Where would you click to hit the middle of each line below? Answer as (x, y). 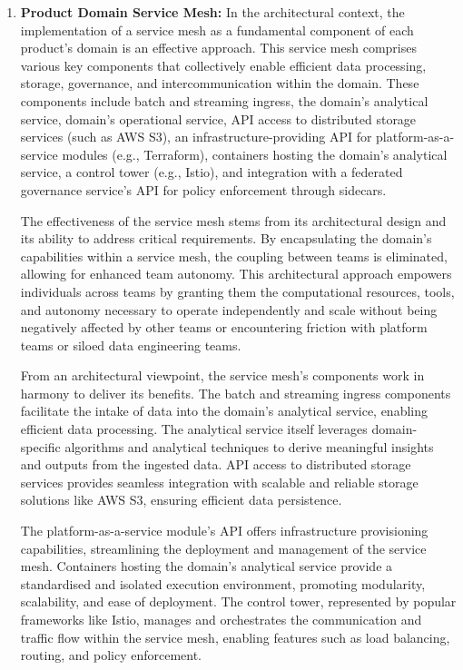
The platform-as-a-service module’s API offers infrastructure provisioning (224, 531)
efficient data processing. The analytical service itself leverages (194, 429)
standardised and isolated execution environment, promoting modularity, (223, 583)
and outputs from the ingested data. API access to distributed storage (216, 464)
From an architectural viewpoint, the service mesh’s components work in (222, 375)
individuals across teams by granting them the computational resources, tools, (237, 291)
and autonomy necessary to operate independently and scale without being (229, 309)
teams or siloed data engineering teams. (131, 345)
